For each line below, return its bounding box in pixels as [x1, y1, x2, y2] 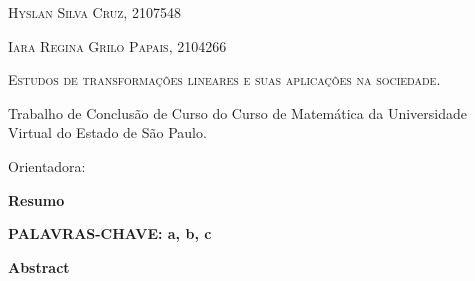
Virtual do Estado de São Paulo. [8, 122, 207, 143]
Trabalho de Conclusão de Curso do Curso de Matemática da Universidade [8, 102, 467, 123]
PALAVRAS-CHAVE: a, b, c [8, 223, 212, 244]
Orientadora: [8, 155, 86, 176]
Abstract [8, 256, 70, 277]
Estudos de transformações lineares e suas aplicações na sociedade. [8, 69, 441, 90]
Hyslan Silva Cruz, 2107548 [8, 2, 181, 22]
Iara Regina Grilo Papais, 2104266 [8, 35, 227, 56]
